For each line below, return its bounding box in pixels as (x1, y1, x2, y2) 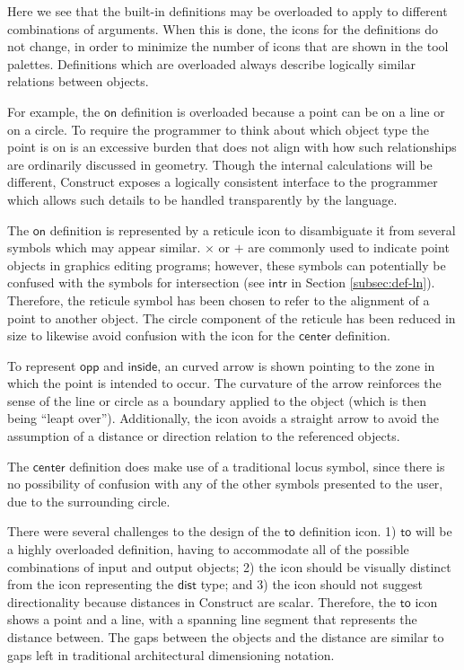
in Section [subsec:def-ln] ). (291, 273, 435, 292)
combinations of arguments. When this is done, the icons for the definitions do (7, 19, 439, 38)
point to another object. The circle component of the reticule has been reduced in (7, 308, 456, 327)
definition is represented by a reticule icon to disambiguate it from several (49, 220, 456, 239)
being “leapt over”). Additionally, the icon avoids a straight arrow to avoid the (7, 409, 439, 428)
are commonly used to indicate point (248, 238, 450, 257)
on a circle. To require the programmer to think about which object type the (7, 119, 430, 138)
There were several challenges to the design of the (7, 522, 281, 541)
